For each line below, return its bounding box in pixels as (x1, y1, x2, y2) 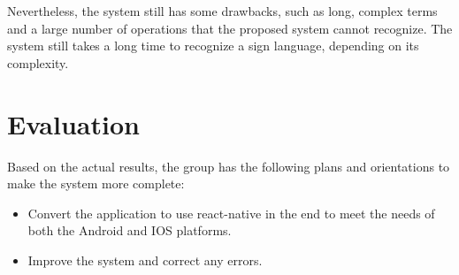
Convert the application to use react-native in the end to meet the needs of (27, 203, 435, 222)
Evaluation (7, 105, 140, 141)
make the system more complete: (7, 174, 185, 193)
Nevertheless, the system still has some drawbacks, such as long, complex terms (7, 2, 438, 19)
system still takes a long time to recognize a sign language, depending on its (7, 36, 419, 55)
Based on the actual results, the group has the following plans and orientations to (7, 157, 450, 175)
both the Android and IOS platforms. (27, 221, 232, 240)
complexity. (7, 53, 69, 72)
